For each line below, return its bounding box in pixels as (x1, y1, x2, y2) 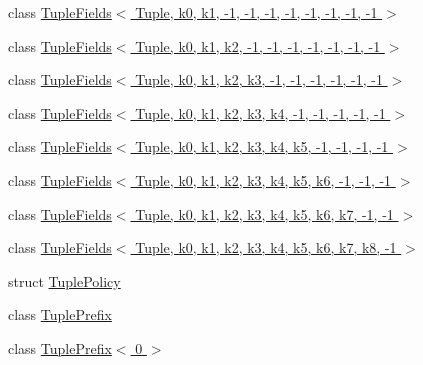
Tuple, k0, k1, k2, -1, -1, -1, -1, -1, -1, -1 (135, 35, 381, 56)
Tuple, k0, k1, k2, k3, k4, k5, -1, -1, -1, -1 (135, 136, 389, 157)
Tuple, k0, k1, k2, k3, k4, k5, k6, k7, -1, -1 (135, 203, 394, 224)
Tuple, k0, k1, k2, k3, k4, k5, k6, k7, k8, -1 (135, 237, 397, 258)
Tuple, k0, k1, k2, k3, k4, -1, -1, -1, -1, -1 (135, 102, 386, 123)
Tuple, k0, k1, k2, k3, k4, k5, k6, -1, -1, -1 (135, 169, 392, 190)
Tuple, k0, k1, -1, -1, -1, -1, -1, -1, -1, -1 (135, 2, 378, 22)
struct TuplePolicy (8, 270, 121, 291)
